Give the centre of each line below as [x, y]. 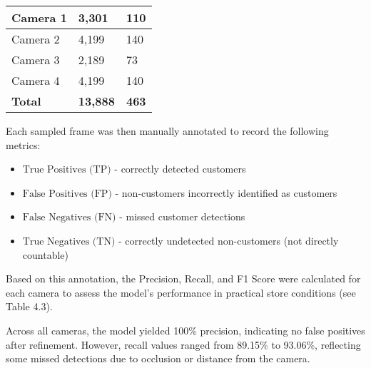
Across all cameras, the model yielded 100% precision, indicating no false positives [185, 330]
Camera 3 [36, 60]
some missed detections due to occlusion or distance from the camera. [158, 358]
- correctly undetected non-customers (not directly [229, 240]
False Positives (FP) [67, 194]
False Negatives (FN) [69, 218]
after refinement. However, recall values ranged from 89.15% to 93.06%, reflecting [183, 344]
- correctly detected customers [180, 169]
